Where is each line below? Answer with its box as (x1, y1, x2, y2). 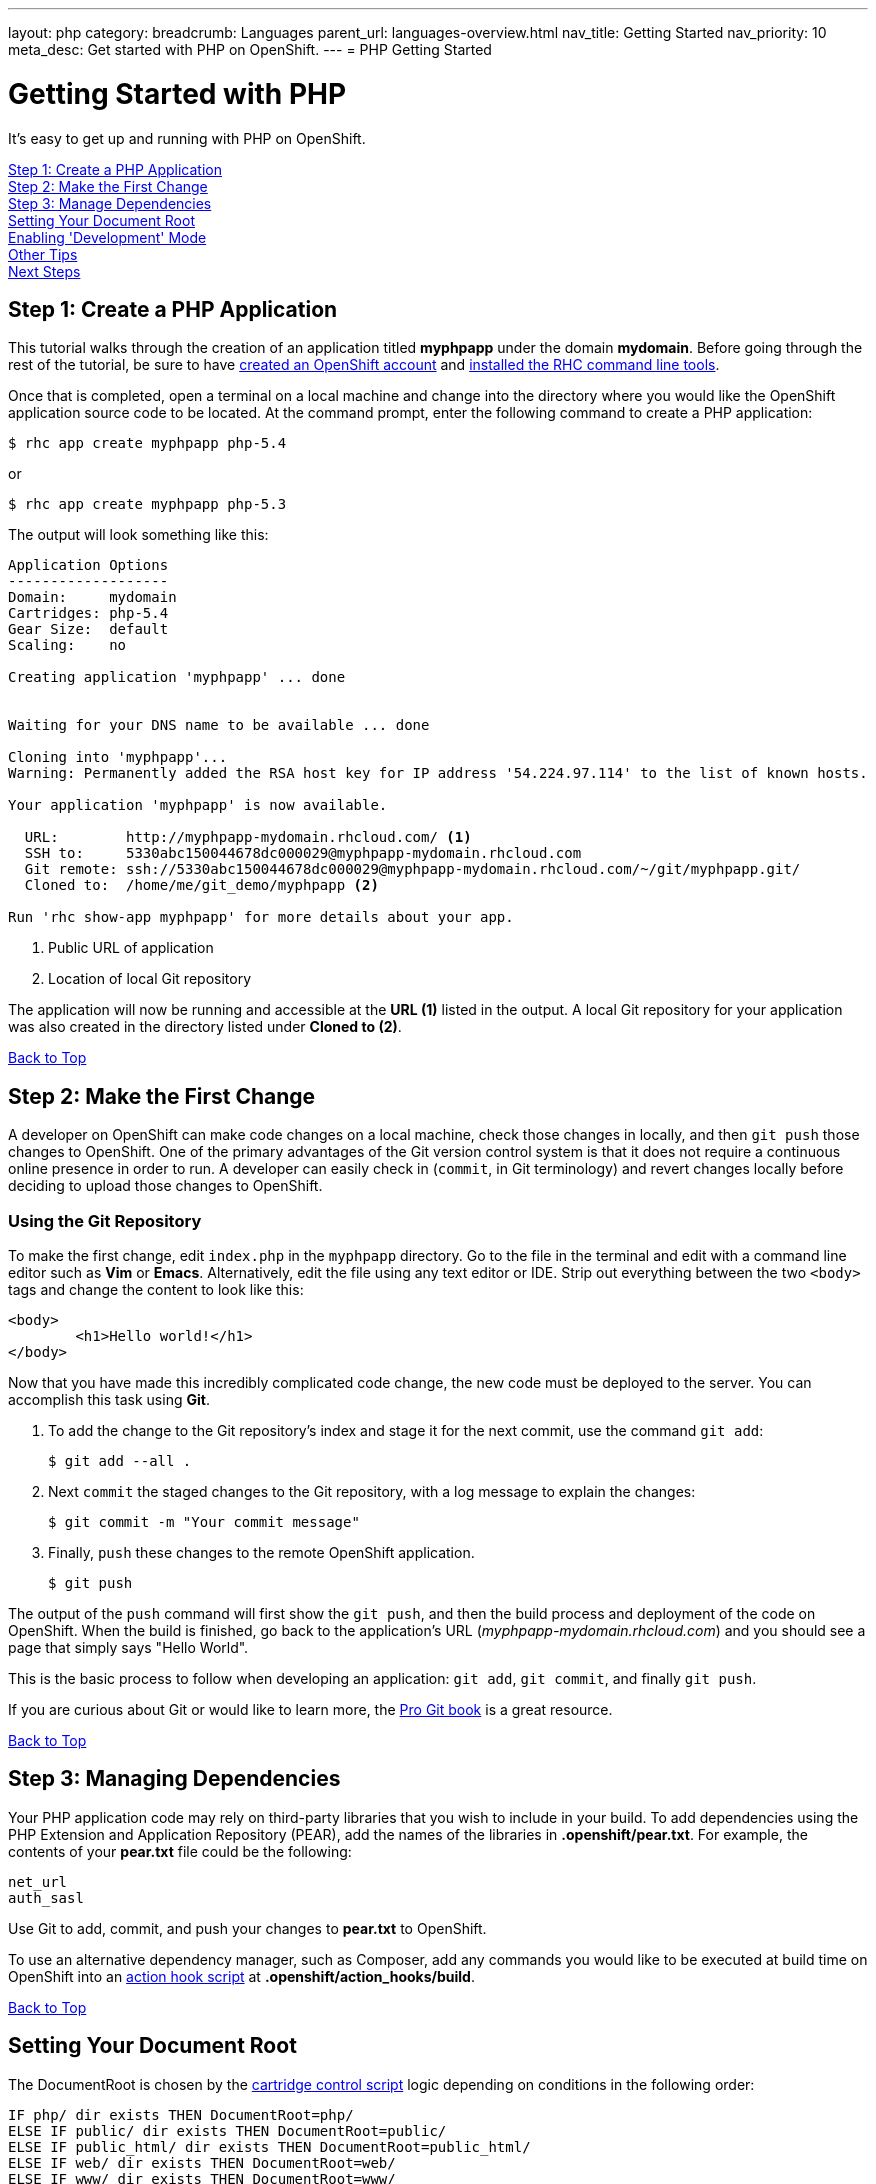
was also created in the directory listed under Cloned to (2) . (8, 1018, 402, 1036)
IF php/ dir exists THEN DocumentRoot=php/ (8, 2106, 354, 2123)
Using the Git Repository (8, 1210, 202, 1231)
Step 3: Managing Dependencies (8, 1766, 341, 1792)
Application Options (8, 557, 169, 574)
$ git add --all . (48, 1452, 192, 1469)
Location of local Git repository (48, 970, 251, 988)
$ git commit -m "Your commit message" (48, 1513, 360, 1530)
